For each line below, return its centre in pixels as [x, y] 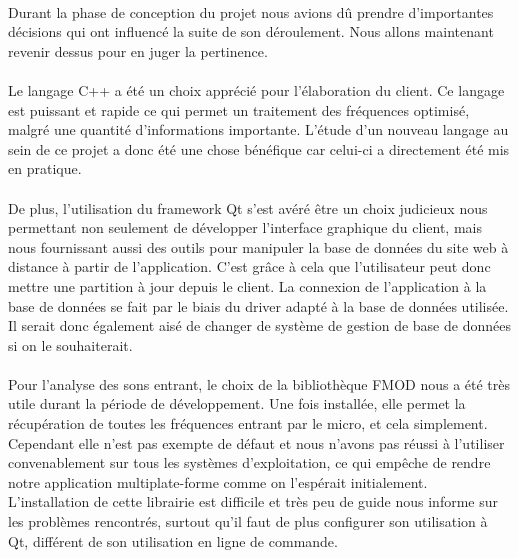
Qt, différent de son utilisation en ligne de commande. [173, 540]
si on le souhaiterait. [70, 344]
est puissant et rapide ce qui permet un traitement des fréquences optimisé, [239, 109]
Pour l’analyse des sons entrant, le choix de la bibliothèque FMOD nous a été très [259, 383]
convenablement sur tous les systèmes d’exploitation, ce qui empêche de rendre [249, 462]
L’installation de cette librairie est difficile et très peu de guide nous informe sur [253, 501]
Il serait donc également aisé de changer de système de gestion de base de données [259, 325]
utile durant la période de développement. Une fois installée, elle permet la [237, 403]
